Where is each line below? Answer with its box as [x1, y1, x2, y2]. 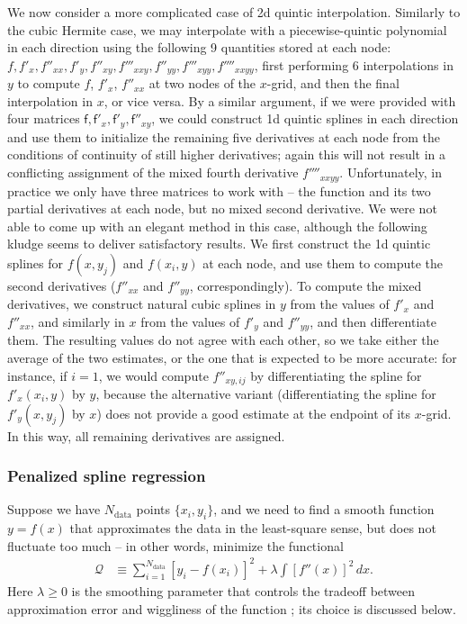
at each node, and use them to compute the [202, 253, 444, 272]
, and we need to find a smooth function [213, 500, 435, 519]
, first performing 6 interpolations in [254, 55, 454, 74]
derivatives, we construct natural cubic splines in [7, 294, 276, 313]
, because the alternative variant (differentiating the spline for [95, 384, 436, 403]
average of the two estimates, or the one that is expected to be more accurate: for [7, 348, 457, 366]
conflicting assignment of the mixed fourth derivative [7, 163, 299, 182]
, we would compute [98, 366, 209, 384]
